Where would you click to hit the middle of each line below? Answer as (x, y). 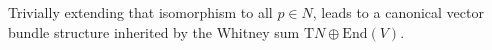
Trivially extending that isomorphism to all (140, 12)
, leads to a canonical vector (398, 12)
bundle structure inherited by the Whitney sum (154, 31)
